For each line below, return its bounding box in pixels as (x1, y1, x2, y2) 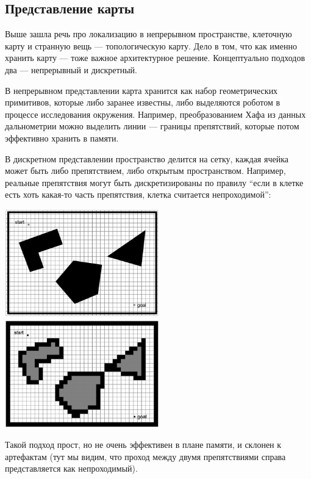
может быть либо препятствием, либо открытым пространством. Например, (5, 164, 286, 177)
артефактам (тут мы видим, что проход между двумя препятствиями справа (5, 450, 286, 463)
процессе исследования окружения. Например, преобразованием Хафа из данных (5, 107, 306, 120)
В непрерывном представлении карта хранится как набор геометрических (5, 84, 278, 96)
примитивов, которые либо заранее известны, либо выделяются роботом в (5, 96, 281, 109)
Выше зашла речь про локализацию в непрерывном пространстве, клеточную (5, 27, 292, 40)
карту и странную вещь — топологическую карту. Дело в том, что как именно (5, 39, 297, 52)
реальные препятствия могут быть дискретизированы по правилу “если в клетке (5, 176, 304, 189)
